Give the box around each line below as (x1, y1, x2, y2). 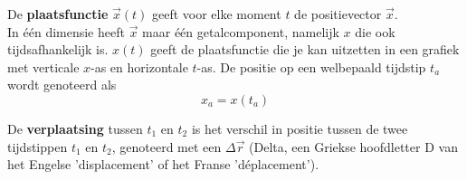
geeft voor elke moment (151, 5, 281, 23)
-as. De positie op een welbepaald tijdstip (196, 57, 426, 76)
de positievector (294, 5, 382, 23)
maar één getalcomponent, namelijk (142, 22, 339, 41)
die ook (355, 22, 396, 41)
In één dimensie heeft (7, 22, 125, 41)
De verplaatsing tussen (7, 118, 143, 137)
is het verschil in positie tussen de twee (191, 118, 408, 137)
